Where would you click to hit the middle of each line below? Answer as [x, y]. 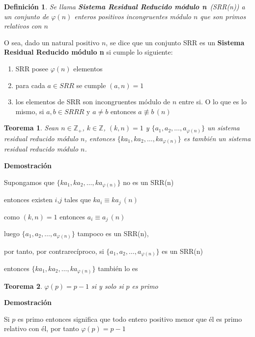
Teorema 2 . [23, 286]
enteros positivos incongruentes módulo [133, 16]
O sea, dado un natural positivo [52, 42]
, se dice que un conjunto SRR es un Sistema [175, 42]
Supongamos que [29, 182]
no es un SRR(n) [148, 182]
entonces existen [28, 199]
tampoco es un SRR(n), [113, 233]
